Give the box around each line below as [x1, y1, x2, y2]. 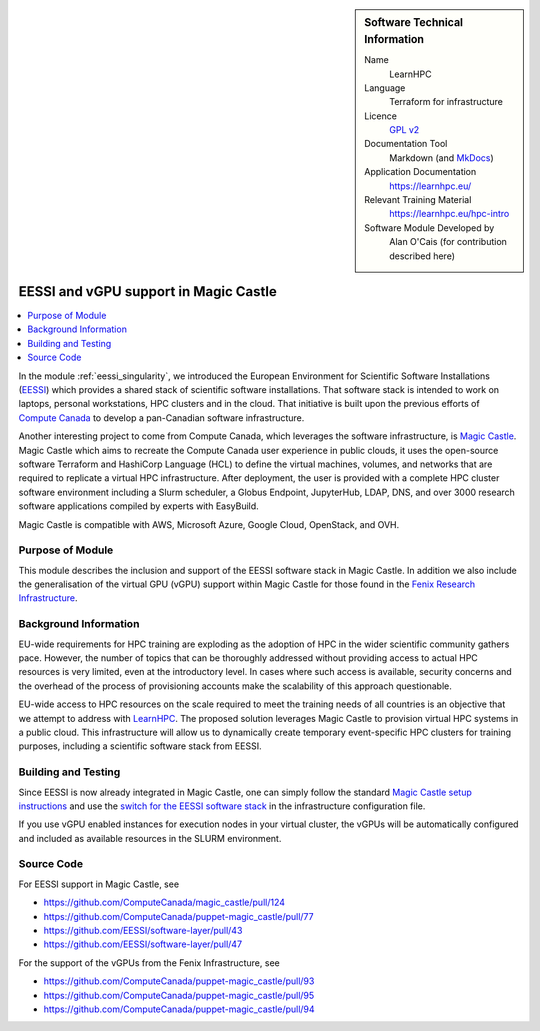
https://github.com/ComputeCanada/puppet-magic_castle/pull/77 [43, 910, 314, 922]
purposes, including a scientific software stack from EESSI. [18, 740, 262, 752]
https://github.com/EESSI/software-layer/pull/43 [43, 924, 243, 936]
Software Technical [364, 16, 464, 29]
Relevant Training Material [364, 194, 472, 206]
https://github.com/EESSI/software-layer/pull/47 [43, 938, 243, 950]
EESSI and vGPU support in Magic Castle [18, 283, 277, 300]
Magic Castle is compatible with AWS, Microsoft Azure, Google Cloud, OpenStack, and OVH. [18, 518, 400, 530]
